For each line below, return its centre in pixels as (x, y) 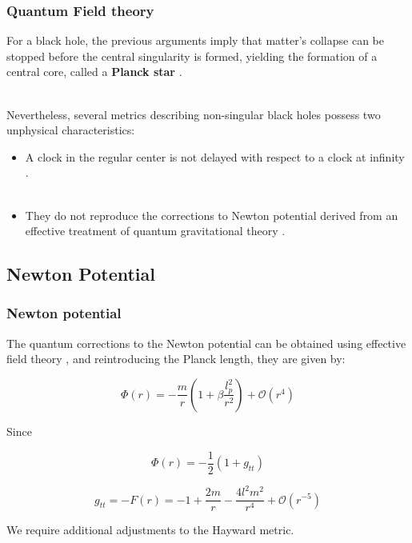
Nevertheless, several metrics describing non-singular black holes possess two (194, 114)
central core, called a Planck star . (94, 72)
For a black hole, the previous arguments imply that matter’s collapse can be (195, 40)
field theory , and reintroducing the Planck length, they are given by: (176, 359)
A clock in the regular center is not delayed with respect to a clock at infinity (215, 156)
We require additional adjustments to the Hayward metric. (150, 530)
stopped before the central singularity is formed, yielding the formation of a (192, 56)
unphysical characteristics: (71, 130)
